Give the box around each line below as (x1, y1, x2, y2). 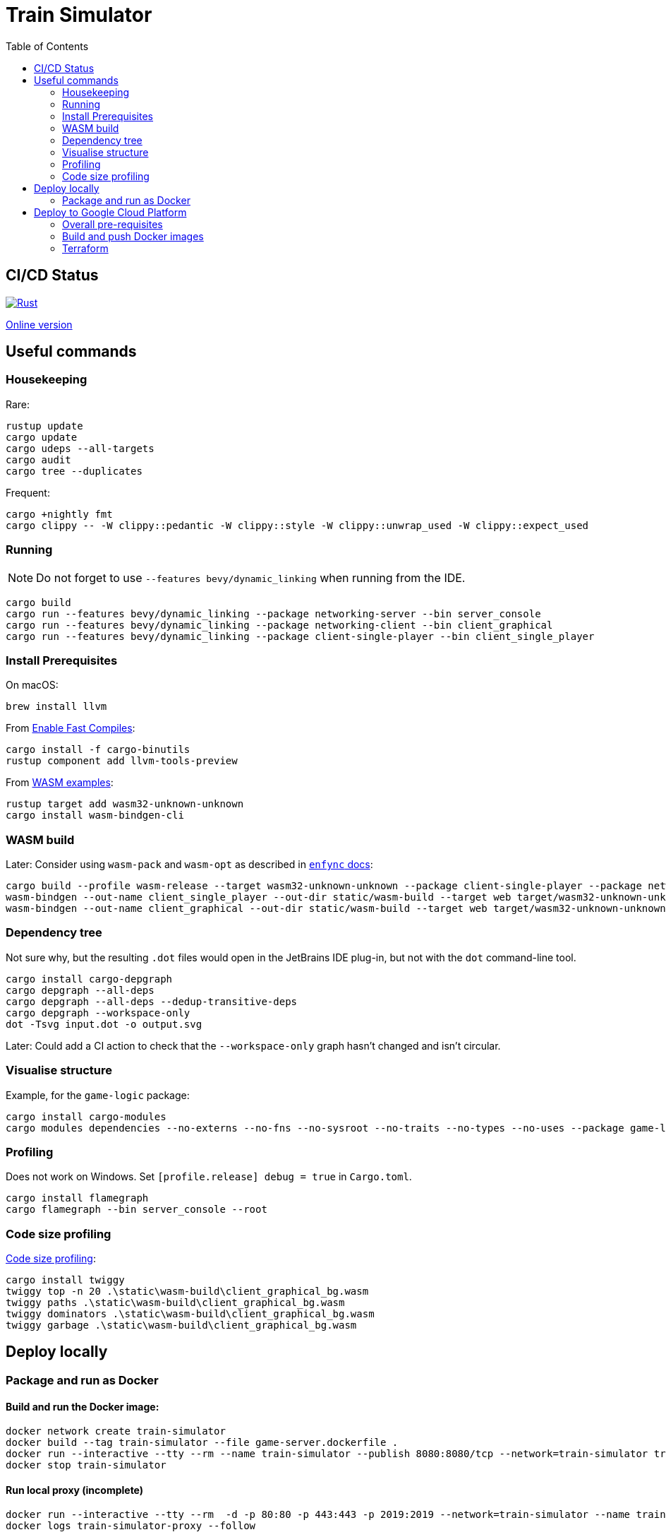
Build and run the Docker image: (6, 1400, 159, 1413)
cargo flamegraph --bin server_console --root (6, 1204, 267, 1216)
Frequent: (6, 486, 50, 499)
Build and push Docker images (62, 230, 204, 242)
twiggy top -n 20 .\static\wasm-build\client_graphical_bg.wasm (6, 1286, 369, 1298)
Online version (6, 318, 73, 331)
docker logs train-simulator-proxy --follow (6, 1520, 256, 1532)
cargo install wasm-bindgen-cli (6, 809, 184, 821)
